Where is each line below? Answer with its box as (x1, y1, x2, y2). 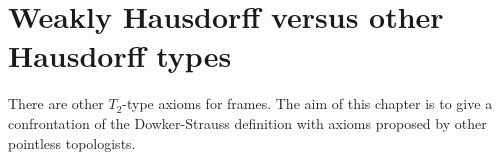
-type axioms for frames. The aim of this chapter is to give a (122, 93, 493, 114)
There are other (8, 93, 104, 114)
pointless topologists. (8, 132, 136, 153)
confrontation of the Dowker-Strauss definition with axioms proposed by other (8, 112, 487, 133)
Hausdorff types (8, 35, 232, 76)
